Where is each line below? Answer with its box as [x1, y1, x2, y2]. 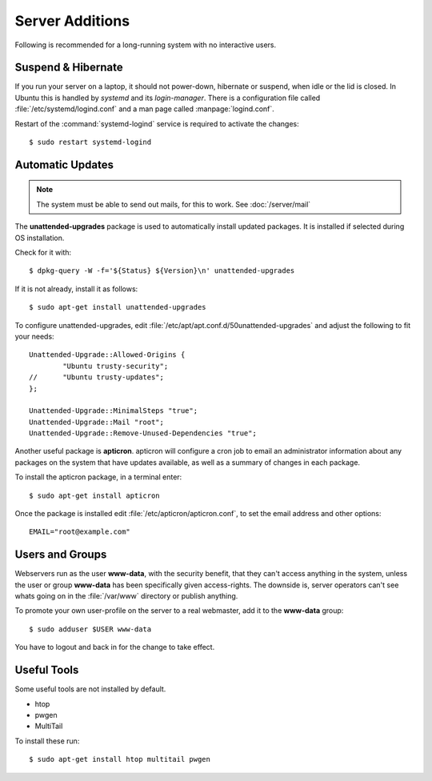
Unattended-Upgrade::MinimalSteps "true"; [29, 407, 198, 415]
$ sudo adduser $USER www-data [29, 624, 152, 634]
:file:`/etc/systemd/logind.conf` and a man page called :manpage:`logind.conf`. [14, 104, 275, 114]
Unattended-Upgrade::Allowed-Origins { [29, 350, 186, 359]
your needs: [14, 331, 55, 341]
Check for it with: [14, 247, 72, 257]
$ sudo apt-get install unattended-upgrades [29, 302, 207, 312]
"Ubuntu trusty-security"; [62, 361, 169, 370]
